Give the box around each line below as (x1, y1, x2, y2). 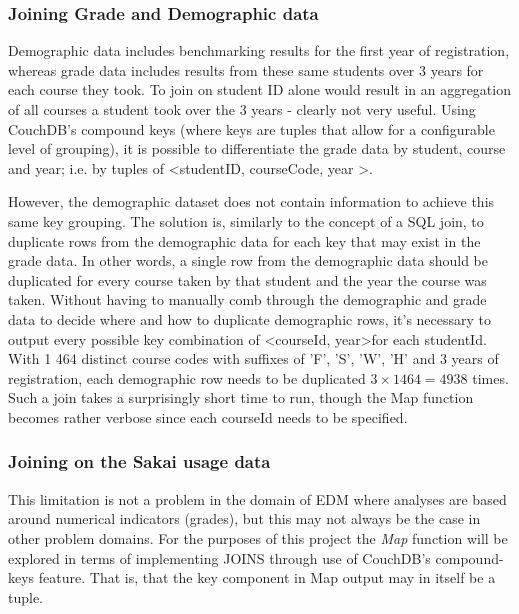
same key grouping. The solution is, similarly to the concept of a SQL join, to (8, 210, 484, 231)
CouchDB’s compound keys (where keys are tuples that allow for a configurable (8, 118, 495, 139)
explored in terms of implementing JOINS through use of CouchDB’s (8, 547, 431, 568)
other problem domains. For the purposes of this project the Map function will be (8, 527, 508, 548)
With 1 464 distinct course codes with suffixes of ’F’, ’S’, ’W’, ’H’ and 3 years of (8, 348, 499, 369)
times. (472, 367, 509, 388)
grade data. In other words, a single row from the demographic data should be (8, 250, 488, 271)
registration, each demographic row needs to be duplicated (8, 367, 366, 388)
